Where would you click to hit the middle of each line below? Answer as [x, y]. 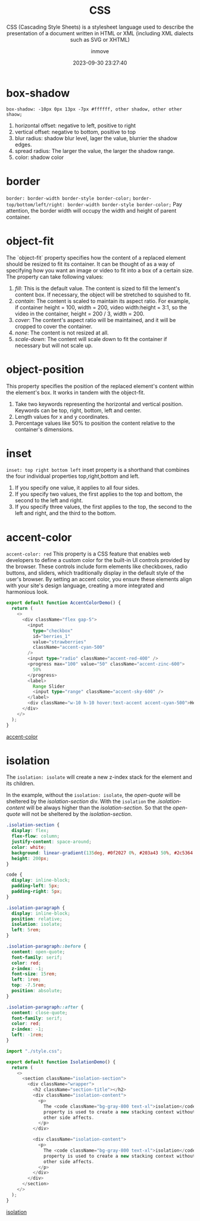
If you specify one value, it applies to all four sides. [77, 488]
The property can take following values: [55, 277]
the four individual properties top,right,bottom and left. [73, 476]
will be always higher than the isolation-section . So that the [99, 808]
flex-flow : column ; [36, 836]
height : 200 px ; [30, 858]
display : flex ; [30, 831]
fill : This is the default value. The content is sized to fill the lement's [97, 288]
